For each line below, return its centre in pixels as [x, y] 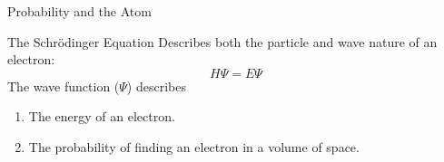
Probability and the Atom [79, 11]
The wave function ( [64, 86]
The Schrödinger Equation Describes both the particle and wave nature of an [222, 41]
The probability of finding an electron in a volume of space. [194, 146]
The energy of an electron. [102, 116]
